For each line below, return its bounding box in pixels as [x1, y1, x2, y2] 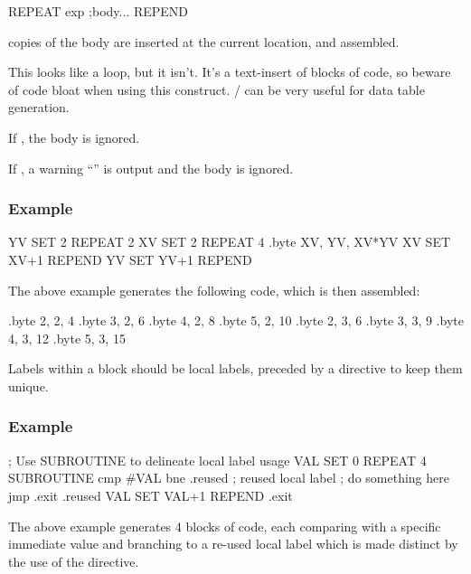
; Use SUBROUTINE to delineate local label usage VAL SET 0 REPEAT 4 [8, 450, 427, 469]
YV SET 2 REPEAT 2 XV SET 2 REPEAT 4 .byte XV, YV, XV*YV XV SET [8, 232, 451, 251]
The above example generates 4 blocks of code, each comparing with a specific [8, 516, 441, 535]
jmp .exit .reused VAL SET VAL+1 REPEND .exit [8, 485, 293, 504]
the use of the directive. [8, 551, 139, 570]
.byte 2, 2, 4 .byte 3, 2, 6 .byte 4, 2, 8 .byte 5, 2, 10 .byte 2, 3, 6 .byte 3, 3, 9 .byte [8, 311, 464, 330]
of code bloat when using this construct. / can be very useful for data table [8, 80, 425, 99]
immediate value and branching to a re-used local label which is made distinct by [8, 534, 458, 553]
